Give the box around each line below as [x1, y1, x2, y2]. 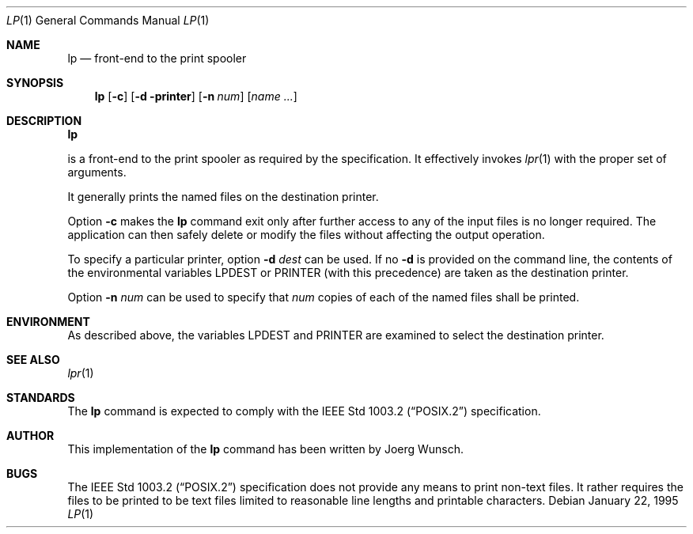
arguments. [67, 165, 127, 179]
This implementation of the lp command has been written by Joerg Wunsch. [67, 442, 464, 456]
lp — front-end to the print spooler [67, 51, 247, 65]
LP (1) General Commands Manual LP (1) [6, 13, 210, 27]
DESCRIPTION [6, 114, 82, 127]
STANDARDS [6, 391, 75, 404]
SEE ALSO [6, 353, 60, 366]
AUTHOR [6, 429, 55, 442]
